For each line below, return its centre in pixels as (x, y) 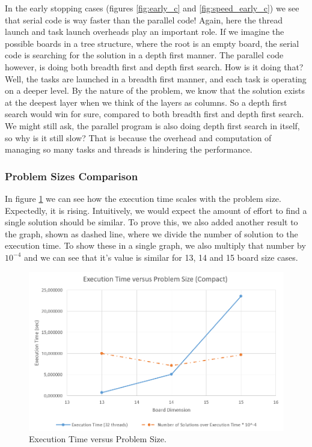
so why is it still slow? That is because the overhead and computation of (138, 137)
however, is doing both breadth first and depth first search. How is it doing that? (154, 66)
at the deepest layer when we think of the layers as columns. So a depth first (146, 102)
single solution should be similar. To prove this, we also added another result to (151, 222)
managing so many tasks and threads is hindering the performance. (129, 149)
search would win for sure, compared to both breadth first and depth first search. (154, 114)
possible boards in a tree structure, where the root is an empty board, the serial (152, 43)
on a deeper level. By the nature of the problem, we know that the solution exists (155, 90)
